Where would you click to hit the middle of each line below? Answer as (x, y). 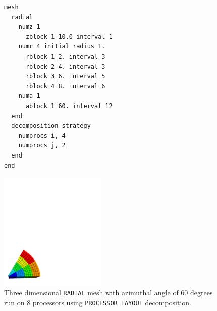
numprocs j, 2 (42, 146)
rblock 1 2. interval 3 (65, 56)
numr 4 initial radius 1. (62, 47)
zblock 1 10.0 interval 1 (69, 37)
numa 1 (29, 96)
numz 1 (29, 27)
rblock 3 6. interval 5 (65, 76)
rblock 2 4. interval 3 (65, 66)
